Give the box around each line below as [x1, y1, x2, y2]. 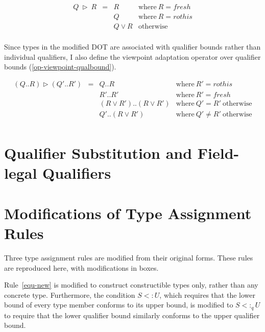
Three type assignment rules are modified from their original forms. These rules [4, 252, 253, 263]
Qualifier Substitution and [4, 143, 192, 163]
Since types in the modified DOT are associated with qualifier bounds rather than [4, 41, 261, 52]
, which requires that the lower [159, 289, 255, 300]
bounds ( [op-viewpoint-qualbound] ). [4, 61, 116, 72]
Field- [197, 143, 239, 163]
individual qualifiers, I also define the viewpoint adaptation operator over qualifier [4, 51, 261, 62]
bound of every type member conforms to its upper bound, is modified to [4, 299, 233, 310]
